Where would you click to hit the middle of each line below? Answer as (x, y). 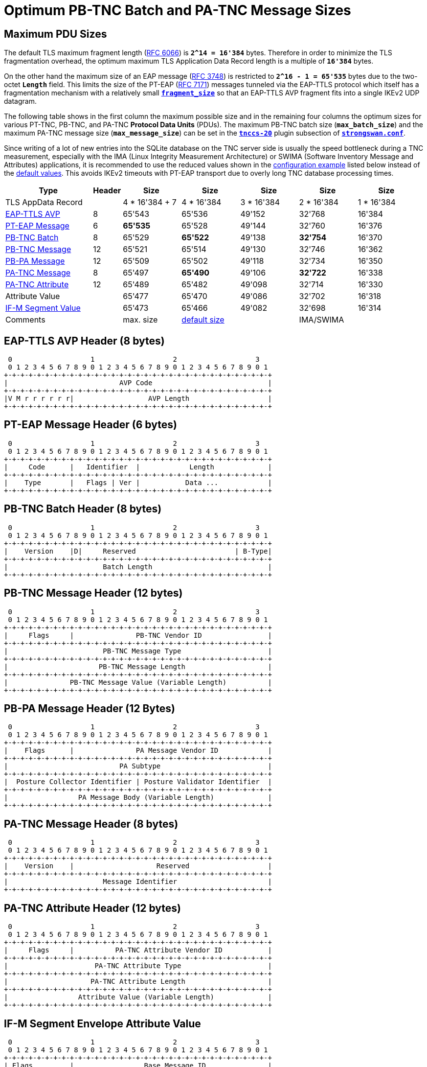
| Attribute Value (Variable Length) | (138, 997)
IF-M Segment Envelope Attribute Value (102, 1023)
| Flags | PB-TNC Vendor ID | (138, 635)
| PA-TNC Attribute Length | (138, 982)
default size (203, 320)
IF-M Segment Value (43, 308)
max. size (140, 320)
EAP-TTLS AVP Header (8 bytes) (84, 341)
